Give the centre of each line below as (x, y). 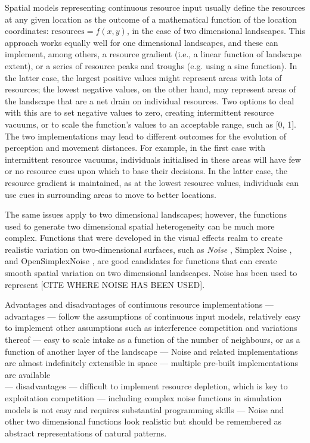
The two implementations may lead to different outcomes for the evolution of (145, 136)
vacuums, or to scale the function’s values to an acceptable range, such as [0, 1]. (151, 124)
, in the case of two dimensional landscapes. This (216, 31)
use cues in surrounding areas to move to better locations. (111, 194)
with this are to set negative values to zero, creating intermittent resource (139, 112)
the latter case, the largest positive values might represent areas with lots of (143, 77)
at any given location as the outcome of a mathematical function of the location (151, 19)
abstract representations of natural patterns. (86, 433)
